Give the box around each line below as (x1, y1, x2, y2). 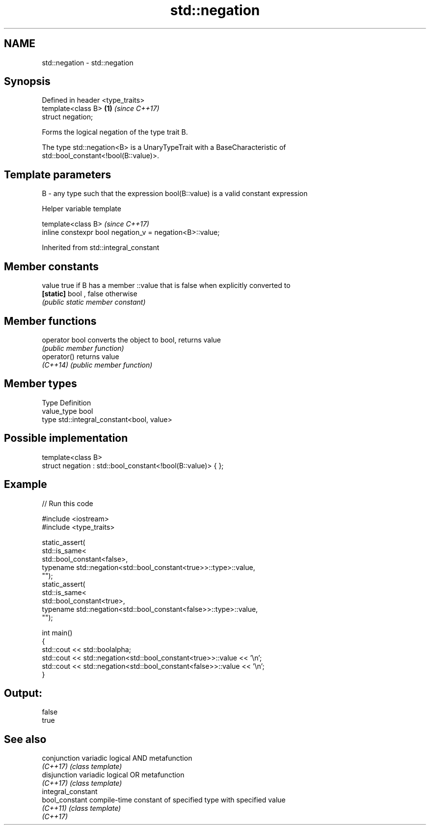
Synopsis (4, 75, 51, 88)
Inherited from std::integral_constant (42, 243, 160, 252)
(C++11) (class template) (42, 804, 121, 813)
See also (4, 733, 47, 745)
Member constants (4, 260, 99, 273)
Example (4, 478, 47, 491)
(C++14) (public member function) (42, 360, 153, 369)
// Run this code (42, 499, 93, 508)
